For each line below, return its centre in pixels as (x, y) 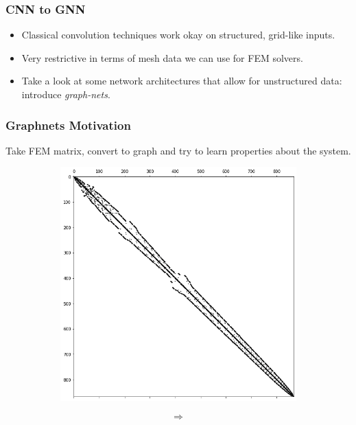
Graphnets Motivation (68, 125)
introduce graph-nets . (66, 94)
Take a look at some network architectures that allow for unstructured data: (182, 81)
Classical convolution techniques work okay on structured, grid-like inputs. (178, 35)
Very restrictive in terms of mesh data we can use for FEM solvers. (162, 57)
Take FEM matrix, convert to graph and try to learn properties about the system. (178, 150)
